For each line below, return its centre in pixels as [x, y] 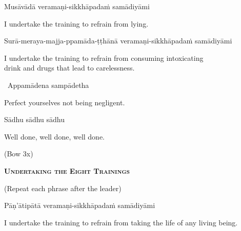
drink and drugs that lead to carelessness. [69, 68]
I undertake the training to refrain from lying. [76, 23]
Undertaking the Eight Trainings [67, 170]
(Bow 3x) [19, 154]
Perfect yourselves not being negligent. [65, 102]
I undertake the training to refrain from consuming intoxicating [104, 57]
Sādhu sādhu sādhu [35, 119]
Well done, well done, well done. [54, 136]
